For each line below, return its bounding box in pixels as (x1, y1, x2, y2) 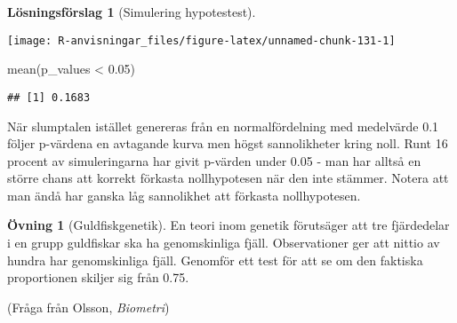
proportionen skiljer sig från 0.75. (7, 268, 189, 287)
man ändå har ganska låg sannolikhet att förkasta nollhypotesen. (7, 185, 361, 204)
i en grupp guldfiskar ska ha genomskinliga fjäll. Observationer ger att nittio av (7, 233, 440, 252)
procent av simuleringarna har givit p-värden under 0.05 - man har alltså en (7, 151, 421, 169)
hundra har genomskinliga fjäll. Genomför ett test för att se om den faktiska (7, 250, 423, 269)
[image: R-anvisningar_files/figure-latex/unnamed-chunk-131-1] (7, 34, 396, 47)
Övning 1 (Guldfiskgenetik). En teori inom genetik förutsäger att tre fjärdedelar (7, 216, 450, 234)
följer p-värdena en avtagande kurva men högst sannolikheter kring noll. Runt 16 (7, 134, 448, 153)
